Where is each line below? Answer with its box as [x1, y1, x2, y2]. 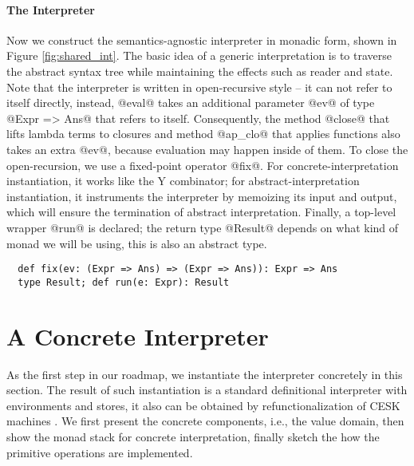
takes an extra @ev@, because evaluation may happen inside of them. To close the [6, 140, 408, 157]
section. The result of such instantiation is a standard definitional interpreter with [6, 381, 408, 398]
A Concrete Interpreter [6, 319, 269, 352]
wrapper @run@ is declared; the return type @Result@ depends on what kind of [6, 219, 399, 235]
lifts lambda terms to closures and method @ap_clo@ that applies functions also [6, 125, 400, 142]
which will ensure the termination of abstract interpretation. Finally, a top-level [6, 203, 396, 220]
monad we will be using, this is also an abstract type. [6, 235, 267, 251]
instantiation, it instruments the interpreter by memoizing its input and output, [6, 188, 397, 204]
